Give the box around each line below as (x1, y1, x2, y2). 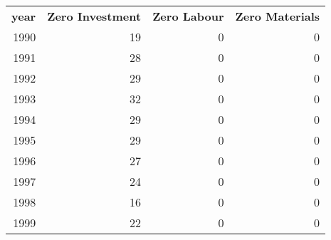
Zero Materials (235, 8, 320, 24)
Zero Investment (47, 8, 142, 24)
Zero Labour (152, 8, 224, 24)
